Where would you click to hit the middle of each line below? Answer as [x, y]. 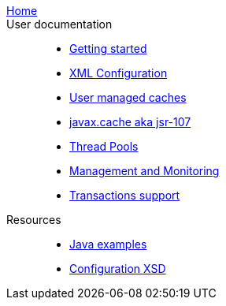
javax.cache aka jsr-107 [130, 122]
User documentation [59, 24]
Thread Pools [104, 146]
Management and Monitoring [144, 171]
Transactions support [125, 195]
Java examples [108, 244]
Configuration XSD [118, 269]
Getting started [108, 49]
